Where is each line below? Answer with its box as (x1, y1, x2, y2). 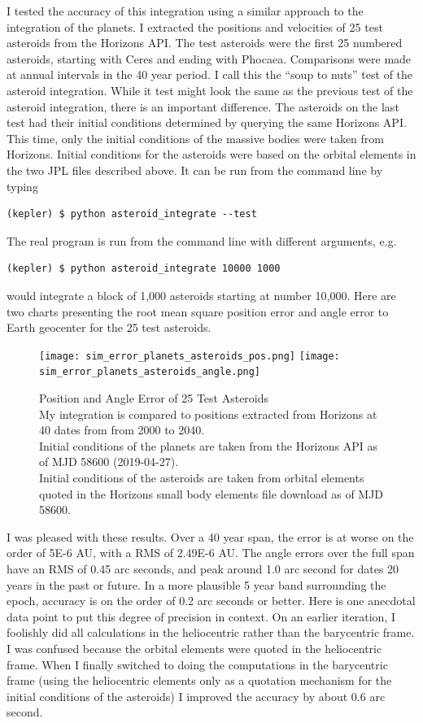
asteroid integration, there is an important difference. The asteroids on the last (7, 98, 399, 115)
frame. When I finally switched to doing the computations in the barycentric (7, 655, 388, 673)
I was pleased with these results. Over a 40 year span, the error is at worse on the (7, 528, 414, 545)
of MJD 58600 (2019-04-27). (39, 453, 179, 470)
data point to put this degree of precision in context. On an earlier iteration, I (7, 608, 395, 625)
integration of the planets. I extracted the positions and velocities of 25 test (7, 18, 383, 35)
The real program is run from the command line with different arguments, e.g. (7, 232, 397, 249)
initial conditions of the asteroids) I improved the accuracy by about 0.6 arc (7, 687, 386, 704)
